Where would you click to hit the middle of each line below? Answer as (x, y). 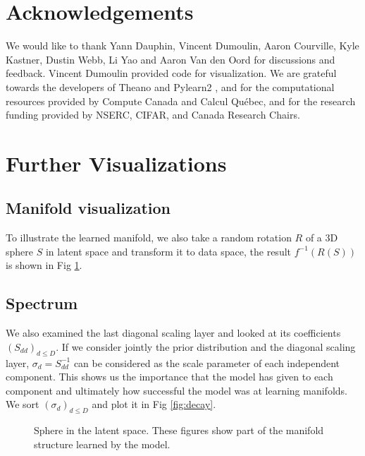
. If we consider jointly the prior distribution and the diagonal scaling (206, 346)
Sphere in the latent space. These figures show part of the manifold (179, 430)
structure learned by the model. (102, 444)
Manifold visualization (88, 208)
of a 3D (322, 238)
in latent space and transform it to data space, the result (168, 251)
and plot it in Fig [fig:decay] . (154, 404)
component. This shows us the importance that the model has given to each (169, 377)
